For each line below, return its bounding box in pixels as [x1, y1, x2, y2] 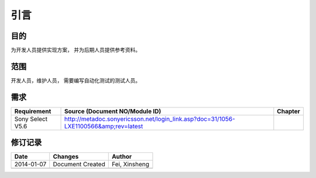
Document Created [53, 160, 105, 169]
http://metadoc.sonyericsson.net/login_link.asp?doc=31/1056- [64, 114, 235, 123]
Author [111, 152, 132, 160]
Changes [53, 152, 79, 160]
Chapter [277, 107, 301, 115]
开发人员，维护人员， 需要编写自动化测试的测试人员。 [11, 76, 140, 84]
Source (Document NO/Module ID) [64, 107, 162, 115]
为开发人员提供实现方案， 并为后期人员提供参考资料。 [11, 47, 140, 54]
